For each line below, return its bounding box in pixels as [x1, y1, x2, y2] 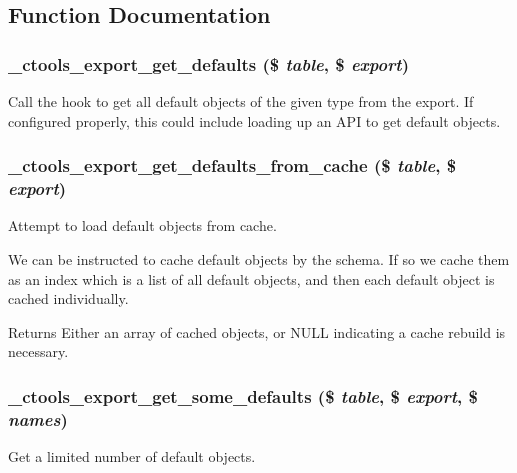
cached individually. [8, 288, 129, 309]
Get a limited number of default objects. [8, 446, 256, 467]
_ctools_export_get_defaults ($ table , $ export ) [8, 51, 409, 76]
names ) [8, 406, 68, 431]
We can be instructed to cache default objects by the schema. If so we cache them [8, 248, 510, 269]
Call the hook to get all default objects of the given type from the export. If [8, 91, 474, 111]
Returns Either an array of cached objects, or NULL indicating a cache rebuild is [8, 321, 506, 342]
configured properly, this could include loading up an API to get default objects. [8, 110, 501, 131]
